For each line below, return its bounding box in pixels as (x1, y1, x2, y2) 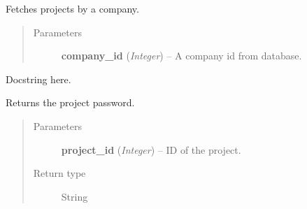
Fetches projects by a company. (6, 1, 139, 15)
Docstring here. (6, 71, 71, 86)
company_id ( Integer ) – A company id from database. (61, 48, 302, 63)
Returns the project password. (6, 95, 135, 110)
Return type (33, 166, 86, 180)
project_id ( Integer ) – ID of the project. (61, 142, 241, 157)
